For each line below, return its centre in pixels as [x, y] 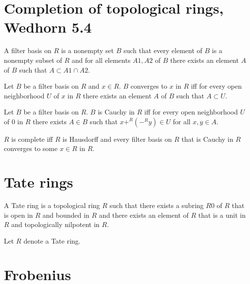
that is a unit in [222, 215]
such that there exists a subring [157, 205]
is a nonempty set [88, 50]
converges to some [31, 148]
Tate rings [39, 182]
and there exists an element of [144, 215]
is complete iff [32, 139]
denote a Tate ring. [52, 240]
